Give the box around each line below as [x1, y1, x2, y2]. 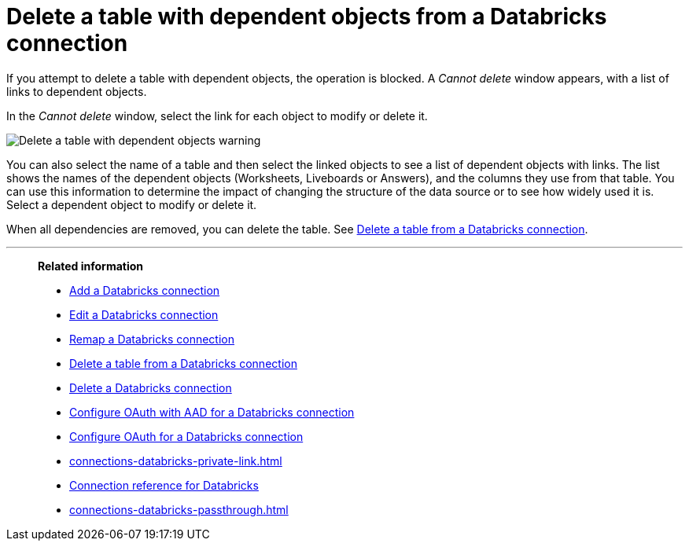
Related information [38, 259, 144, 273]
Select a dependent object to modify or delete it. [6, 197, 257, 211]
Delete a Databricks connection [69, 380, 232, 395]
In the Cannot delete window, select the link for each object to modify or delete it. [6, 108, 428, 123]
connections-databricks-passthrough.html [69, 502, 289, 516]
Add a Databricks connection [69, 283, 220, 297]
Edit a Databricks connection [69, 307, 219, 321]
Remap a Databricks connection [69, 332, 234, 346]
